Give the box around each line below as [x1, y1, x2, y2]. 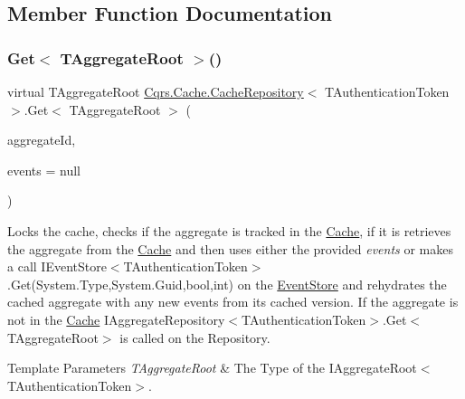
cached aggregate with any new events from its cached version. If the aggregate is [7, 292, 459, 311]
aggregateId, [7, 130, 76, 149]
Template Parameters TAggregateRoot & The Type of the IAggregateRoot [7, 358, 417, 377]
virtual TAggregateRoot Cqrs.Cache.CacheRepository [7, 82, 304, 100]
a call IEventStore [7, 257, 107, 276]
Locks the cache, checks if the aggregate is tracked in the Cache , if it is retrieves [7, 221, 451, 240]
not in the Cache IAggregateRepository [7, 309, 225, 328]
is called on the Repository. [119, 328, 270, 347]
